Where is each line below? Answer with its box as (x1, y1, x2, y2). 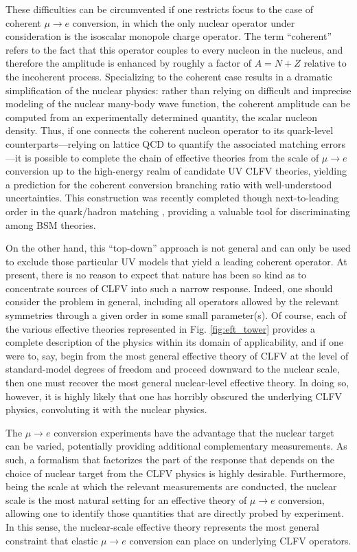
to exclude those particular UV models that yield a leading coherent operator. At (5, 254, 347, 268)
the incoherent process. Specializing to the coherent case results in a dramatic (5, 69, 332, 83)
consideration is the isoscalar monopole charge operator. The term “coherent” (5, 29, 332, 43)
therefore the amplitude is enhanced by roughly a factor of (5, 56, 252, 70)
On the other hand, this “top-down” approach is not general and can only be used (5, 241, 351, 255)
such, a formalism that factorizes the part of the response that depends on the (5, 452, 334, 466)
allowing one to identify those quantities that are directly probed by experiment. (5, 506, 345, 520)
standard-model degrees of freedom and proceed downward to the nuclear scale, (5, 362, 340, 376)
